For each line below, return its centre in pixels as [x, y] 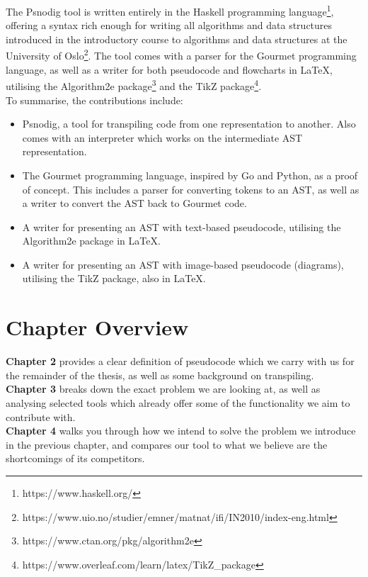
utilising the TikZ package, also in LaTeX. [114, 278]
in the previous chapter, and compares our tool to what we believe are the [167, 444]
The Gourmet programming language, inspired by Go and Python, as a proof [190, 175]
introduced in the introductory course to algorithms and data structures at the [177, 39]
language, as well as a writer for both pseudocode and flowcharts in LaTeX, [169, 69]
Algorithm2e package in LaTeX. [91, 241]
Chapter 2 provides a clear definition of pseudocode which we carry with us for [180, 361]
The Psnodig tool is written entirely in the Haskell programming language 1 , [170, 10]
